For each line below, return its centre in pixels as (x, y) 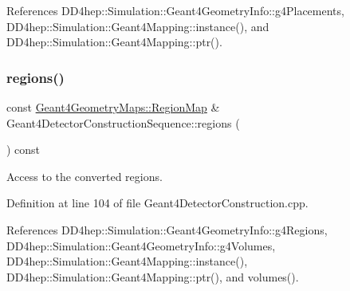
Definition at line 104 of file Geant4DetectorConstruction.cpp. (157, 203)
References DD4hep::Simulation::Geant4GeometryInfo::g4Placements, (175, 10)
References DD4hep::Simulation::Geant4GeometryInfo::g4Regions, (167, 229)
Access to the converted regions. (85, 176)
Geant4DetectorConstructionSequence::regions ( (123, 122)
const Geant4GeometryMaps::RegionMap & (113, 107)
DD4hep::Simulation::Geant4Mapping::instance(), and (138, 26)
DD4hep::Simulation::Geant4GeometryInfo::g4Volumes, (141, 245)
